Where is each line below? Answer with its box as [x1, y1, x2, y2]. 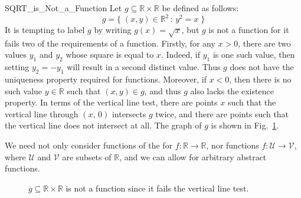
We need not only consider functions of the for [5, 139, 173, 151]
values [5, 48, 27, 61]
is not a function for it [208, 24, 289, 36]
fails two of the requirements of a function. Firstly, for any [5, 37, 215, 49]
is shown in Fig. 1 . [211, 119, 279, 131]
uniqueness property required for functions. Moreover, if [5, 73, 207, 85]
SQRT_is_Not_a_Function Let [5, 2, 122, 14]
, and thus [144, 84, 181, 97]
